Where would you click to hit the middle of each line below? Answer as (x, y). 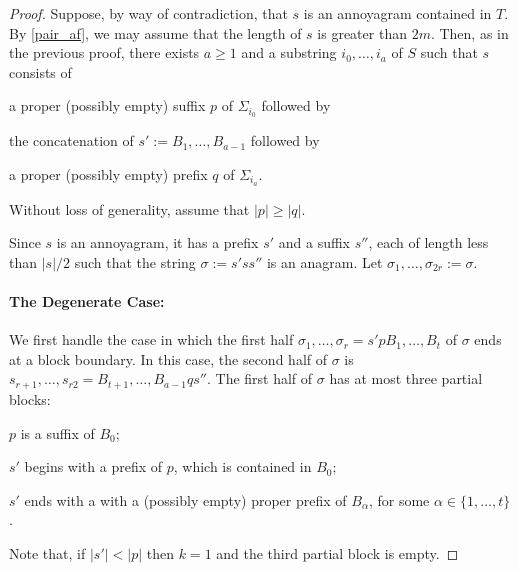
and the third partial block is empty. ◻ (337, 552)
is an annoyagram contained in (397, 13)
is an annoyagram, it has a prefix (157, 242)
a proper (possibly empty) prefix (108, 173)
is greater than (362, 32)
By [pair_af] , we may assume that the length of (155, 32)
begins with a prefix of (93, 466)
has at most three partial (406, 378)
